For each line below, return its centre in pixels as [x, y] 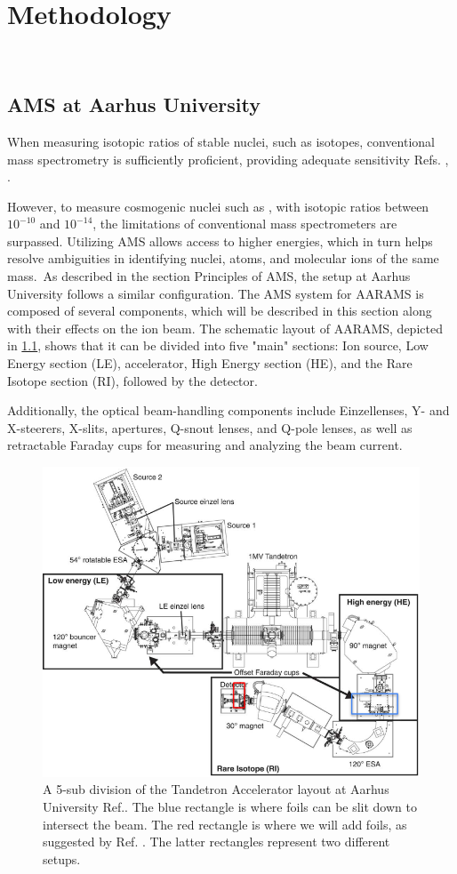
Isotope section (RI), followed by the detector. [132, 380]
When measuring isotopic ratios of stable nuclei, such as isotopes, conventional [221, 141]
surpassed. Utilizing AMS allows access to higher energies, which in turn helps [220, 241]
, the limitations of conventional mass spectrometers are [245, 224]
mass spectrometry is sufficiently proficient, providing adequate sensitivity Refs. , [228, 159]
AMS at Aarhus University [134, 104]
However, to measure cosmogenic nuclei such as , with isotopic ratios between [218, 206]
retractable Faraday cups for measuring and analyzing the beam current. [205, 445]
